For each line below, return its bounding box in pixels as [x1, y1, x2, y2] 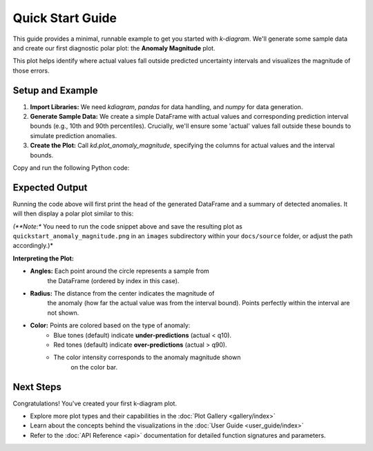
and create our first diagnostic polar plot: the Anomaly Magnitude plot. [12, 44, 216, 52]
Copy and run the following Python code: [12, 163, 130, 172]
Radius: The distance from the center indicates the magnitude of [30, 289, 215, 297]
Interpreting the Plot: [12, 254, 74, 262]
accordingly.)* [12, 242, 53, 250]
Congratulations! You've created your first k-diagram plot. [12, 399, 178, 407]
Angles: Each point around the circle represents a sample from [30, 267, 210, 276]
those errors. [12, 66, 50, 75]
